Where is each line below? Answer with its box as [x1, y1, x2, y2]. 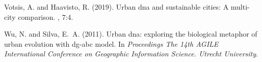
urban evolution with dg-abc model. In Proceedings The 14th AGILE [4, 38, 219, 49]
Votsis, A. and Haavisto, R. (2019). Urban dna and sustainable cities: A [4, 2, 229, 12]
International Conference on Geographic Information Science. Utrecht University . [4, 48, 258, 59]
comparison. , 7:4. [18, 11, 73, 22]
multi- [230, 2, 250, 12]
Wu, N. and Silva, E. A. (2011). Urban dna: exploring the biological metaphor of [4, 28, 257, 39]
